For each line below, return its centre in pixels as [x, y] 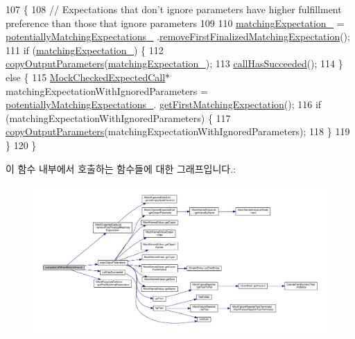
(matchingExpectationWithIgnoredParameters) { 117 [118, 118]
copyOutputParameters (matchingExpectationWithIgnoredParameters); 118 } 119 [178, 131]
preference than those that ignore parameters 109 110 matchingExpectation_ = [175, 23]
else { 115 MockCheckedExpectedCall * [88, 77]
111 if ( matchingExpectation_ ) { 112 [85, 50]
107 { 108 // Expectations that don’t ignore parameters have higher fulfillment [174, 9]
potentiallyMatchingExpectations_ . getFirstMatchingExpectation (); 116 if [164, 104]
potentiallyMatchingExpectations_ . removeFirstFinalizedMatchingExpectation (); [178, 36]
